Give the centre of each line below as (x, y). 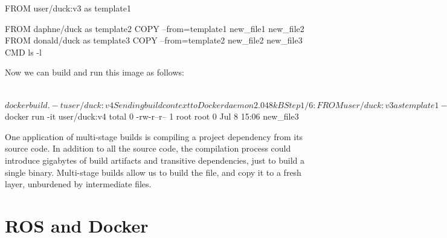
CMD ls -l (23, 52)
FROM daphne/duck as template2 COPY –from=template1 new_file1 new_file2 (155, 28)
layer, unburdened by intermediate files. (78, 184)
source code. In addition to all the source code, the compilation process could (148, 148)
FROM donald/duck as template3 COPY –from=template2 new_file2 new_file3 (154, 40)
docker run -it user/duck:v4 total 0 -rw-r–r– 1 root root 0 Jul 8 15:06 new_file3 (152, 116)
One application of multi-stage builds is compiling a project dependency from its (154, 136)
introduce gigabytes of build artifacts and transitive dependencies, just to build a (155, 160)
